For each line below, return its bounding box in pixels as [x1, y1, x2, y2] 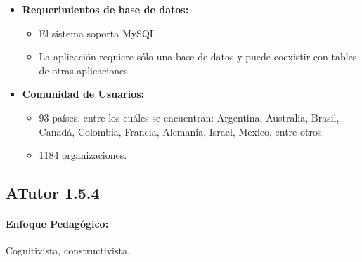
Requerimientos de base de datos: [22, 2, 189, 16]
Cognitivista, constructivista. [6, 243, 130, 258]
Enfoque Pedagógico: [6, 216, 109, 231]
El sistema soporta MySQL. [39, 25, 159, 40]
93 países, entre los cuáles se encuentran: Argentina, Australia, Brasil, [39, 110, 340, 124]
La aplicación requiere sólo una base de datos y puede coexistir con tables [39, 49, 357, 64]
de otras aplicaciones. [39, 63, 131, 77]
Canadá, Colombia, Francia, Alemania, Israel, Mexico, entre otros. [39, 124, 325, 138]
